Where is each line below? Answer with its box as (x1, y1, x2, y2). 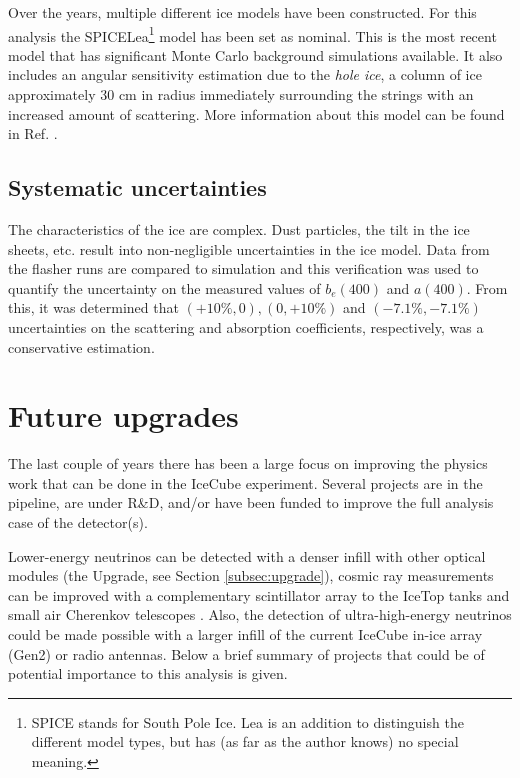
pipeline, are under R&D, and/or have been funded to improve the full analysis (8, 492, 494, 513)
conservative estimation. (8, 336, 155, 357)
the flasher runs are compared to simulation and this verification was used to (8, 258, 479, 279)
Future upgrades (8, 395, 239, 436)
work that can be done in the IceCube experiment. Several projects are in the (8, 472, 483, 493)
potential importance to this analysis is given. (8, 663, 288, 684)
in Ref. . (8, 123, 58, 144)
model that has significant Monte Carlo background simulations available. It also (8, 44, 503, 65)
